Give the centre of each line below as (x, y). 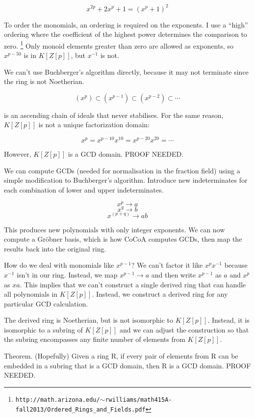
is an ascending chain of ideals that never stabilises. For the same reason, (114, 115)
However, (18, 153)
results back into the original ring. (55, 248)
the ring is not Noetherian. (44, 81)
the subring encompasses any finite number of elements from (95, 339)
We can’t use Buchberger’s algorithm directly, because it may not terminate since (126, 71)
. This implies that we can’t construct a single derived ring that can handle (133, 284)
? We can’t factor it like (167, 265)
